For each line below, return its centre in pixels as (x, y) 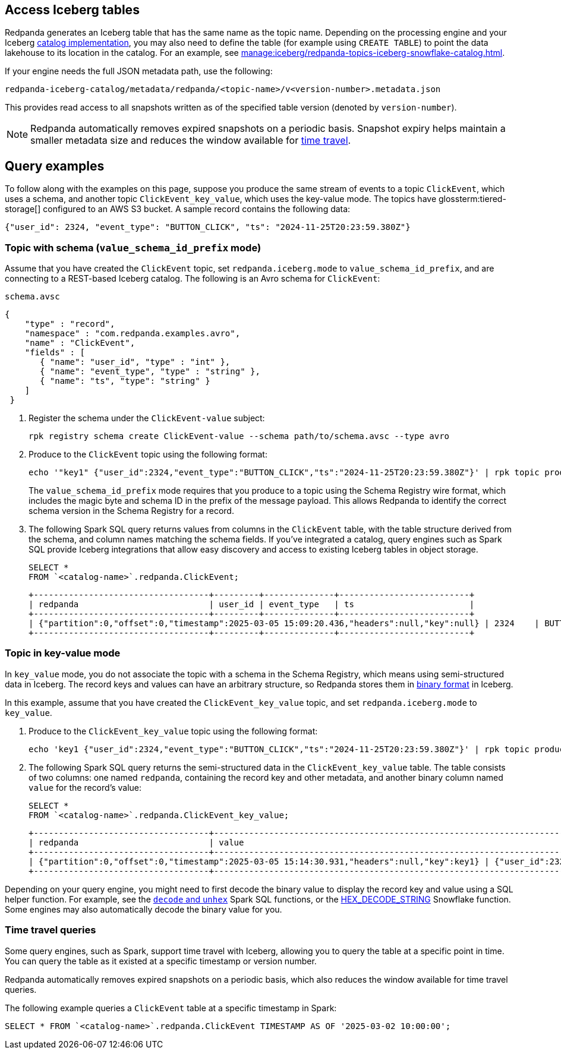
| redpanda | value (136, 842)
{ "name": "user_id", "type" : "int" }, (135, 362)
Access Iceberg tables (72, 10)
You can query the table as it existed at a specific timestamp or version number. (161, 961)
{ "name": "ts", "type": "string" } (125, 381)
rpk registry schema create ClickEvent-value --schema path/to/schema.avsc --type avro (239, 436)
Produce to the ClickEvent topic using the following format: (148, 455)
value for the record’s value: (85, 787)
